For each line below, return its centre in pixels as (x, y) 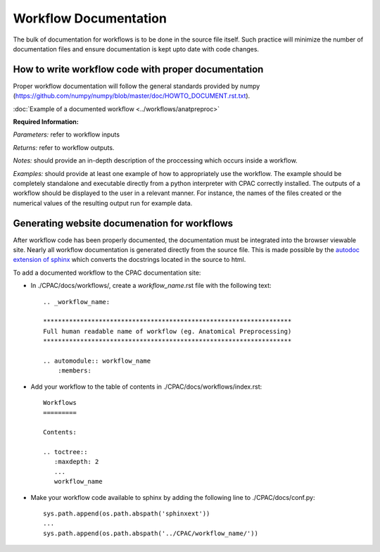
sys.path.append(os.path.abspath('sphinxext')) (127, 514)
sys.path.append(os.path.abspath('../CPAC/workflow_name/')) (151, 533)
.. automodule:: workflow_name (97, 360)
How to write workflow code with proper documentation (138, 69)
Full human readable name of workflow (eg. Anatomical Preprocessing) (167, 331)
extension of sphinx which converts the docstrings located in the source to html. (129, 260)
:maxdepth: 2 (76, 462)
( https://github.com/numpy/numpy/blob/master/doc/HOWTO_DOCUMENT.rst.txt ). (132, 96)
